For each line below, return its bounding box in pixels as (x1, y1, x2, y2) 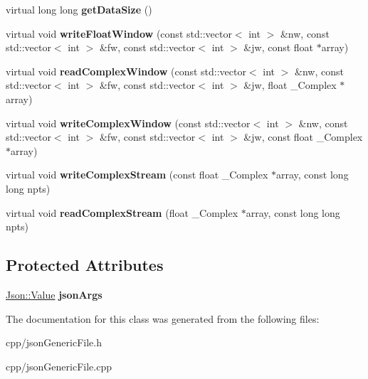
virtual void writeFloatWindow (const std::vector (6, 26, 232, 41)
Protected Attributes (6, 254, 164, 276)
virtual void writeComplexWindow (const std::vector (6, 115, 251, 130)
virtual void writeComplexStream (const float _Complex (6, 167, 268, 182)
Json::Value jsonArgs (6, 287, 102, 301)
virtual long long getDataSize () (6, 2, 152, 16)
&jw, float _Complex (243, 78, 337, 92)
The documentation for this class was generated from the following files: (6, 311, 320, 326)
